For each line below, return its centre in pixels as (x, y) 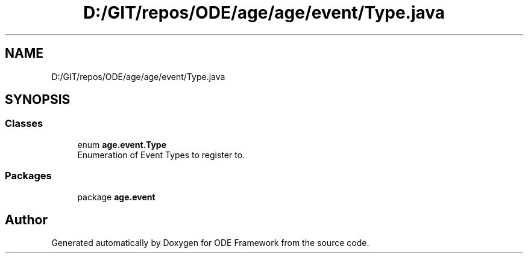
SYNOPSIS (38, 100)
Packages (28, 176)
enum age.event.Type (122, 144)
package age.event (116, 197)
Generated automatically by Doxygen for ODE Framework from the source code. (210, 243)
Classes (24, 124)
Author (26, 220)
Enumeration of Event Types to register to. (161, 155)
